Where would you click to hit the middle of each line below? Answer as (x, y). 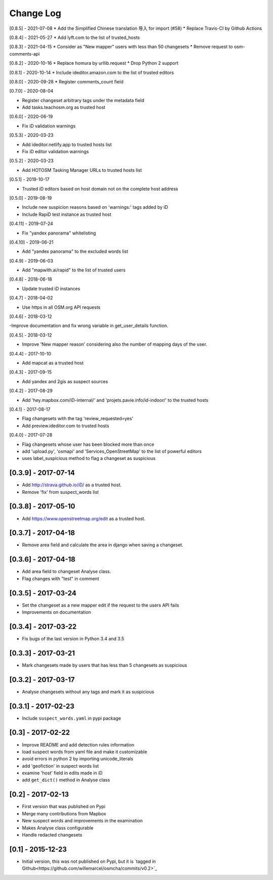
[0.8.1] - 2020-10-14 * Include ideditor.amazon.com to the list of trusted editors (92, 72)
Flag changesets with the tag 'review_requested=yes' (78, 419)
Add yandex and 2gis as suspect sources (65, 381)
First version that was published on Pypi (64, 807)
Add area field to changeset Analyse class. (66, 572)
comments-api (25, 54)
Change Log (35, 13)
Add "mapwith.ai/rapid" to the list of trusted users (74, 270)
